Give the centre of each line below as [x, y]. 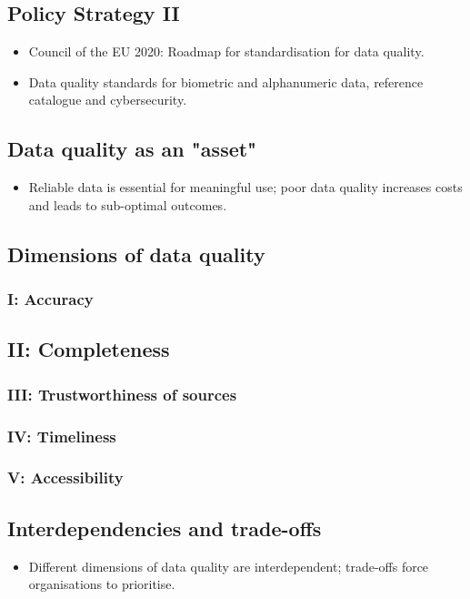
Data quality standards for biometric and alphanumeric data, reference [226, 81]
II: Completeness [89, 349]
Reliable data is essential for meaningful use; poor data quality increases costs [245, 187]
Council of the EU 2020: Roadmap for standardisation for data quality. [226, 51]
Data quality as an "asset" [132, 149]
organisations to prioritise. [102, 584]
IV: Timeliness [62, 436]
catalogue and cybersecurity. [108, 100]
